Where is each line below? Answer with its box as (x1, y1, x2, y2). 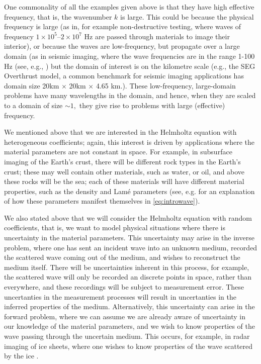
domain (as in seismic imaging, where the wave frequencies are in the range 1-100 (4, 50, 255, 61)
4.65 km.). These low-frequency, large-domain (96, 80, 236, 90)
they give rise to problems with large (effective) (79, 100, 225, 110)
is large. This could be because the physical (120, 11, 254, 22)
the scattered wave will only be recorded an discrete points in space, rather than (4, 271, 252, 282)
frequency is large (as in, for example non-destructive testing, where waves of (4, 21, 241, 32)
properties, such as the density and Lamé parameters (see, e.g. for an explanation (4, 186, 255, 196)
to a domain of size (4, 100, 63, 110)
